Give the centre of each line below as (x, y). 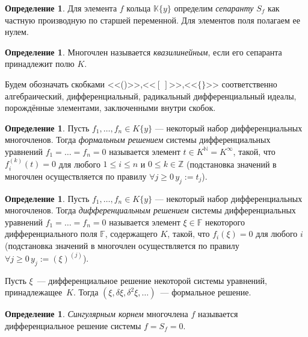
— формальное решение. (206, 292)
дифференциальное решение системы (73, 325)
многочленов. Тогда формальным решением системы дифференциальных (138, 140)
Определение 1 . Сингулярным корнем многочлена (97, 314)
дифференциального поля (51, 234)
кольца (139, 8)
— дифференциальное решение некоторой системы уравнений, (152, 280)
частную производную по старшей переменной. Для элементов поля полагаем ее (152, 20)
